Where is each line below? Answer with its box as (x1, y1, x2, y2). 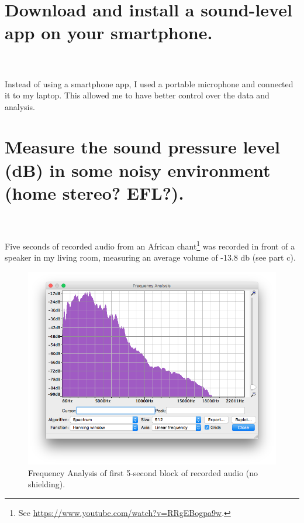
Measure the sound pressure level (5, 135, 280, 159)
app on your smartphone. (5, 20, 213, 45)
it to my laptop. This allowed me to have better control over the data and (5, 89, 270, 101)
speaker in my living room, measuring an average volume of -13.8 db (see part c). (5, 251, 296, 264)
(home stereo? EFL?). (5, 180, 184, 204)
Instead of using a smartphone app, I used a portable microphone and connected (5, 77, 293, 90)
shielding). (28, 478, 65, 490)
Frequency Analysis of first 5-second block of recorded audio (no (28, 466, 258, 478)
